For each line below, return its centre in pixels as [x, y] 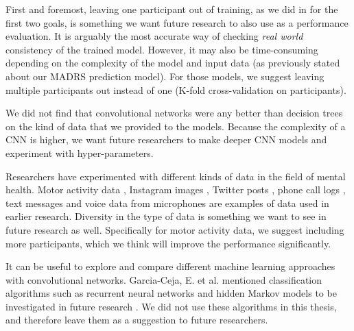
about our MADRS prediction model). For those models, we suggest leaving [165, 76]
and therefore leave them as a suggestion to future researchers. [137, 320]
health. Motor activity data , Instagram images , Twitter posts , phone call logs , [176, 189]
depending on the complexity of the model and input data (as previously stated [173, 63]
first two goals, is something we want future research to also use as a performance [177, 22]
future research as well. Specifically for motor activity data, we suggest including [175, 229]
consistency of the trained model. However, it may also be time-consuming [162, 49]
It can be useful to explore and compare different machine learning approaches [170, 266]
